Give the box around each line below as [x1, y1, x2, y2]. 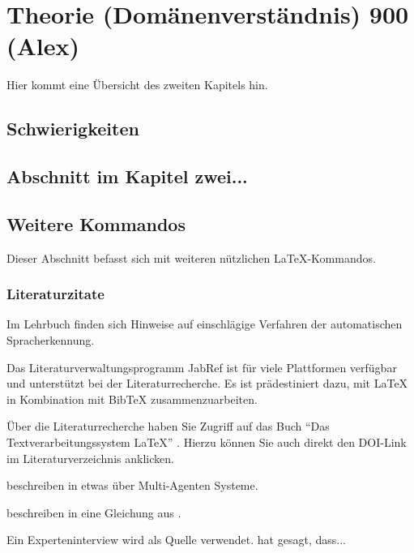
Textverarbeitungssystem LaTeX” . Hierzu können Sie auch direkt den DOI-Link [6, 434, 407, 451]
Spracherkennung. [6, 332, 95, 349]
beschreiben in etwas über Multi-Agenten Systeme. [6, 477, 258, 494]
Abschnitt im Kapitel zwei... [6, 164, 248, 189]
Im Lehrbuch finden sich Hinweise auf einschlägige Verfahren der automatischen [6, 315, 403, 332]
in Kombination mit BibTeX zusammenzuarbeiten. [6, 390, 258, 407]
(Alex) [6, 29, 80, 62]
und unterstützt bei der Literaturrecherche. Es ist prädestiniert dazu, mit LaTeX [6, 375, 408, 392]
